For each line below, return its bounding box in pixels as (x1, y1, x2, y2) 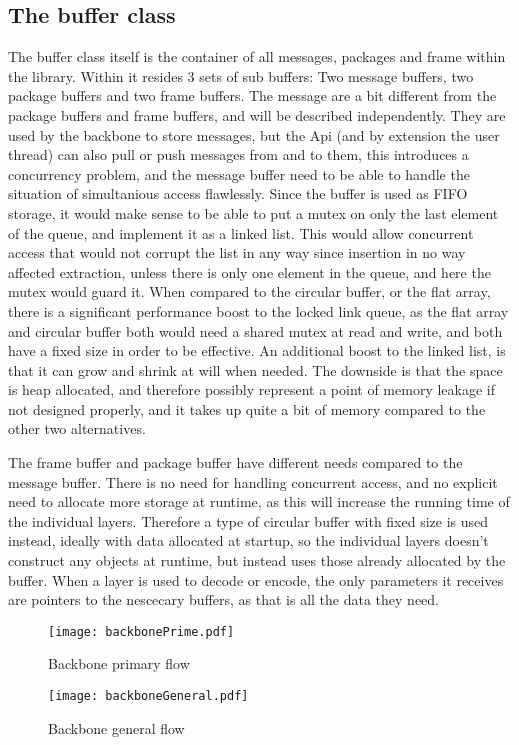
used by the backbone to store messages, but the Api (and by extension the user (8, 124, 500, 145)
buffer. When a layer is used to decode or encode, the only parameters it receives (8, 569, 504, 590)
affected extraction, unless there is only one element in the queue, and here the (8, 261, 491, 282)
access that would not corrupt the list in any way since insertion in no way (8, 242, 466, 263)
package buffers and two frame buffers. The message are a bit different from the (8, 85, 497, 106)
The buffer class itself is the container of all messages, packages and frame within (8, 46, 506, 67)
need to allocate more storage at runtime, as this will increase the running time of (8, 491, 510, 512)
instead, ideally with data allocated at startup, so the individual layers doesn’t (8, 530, 489, 551)
